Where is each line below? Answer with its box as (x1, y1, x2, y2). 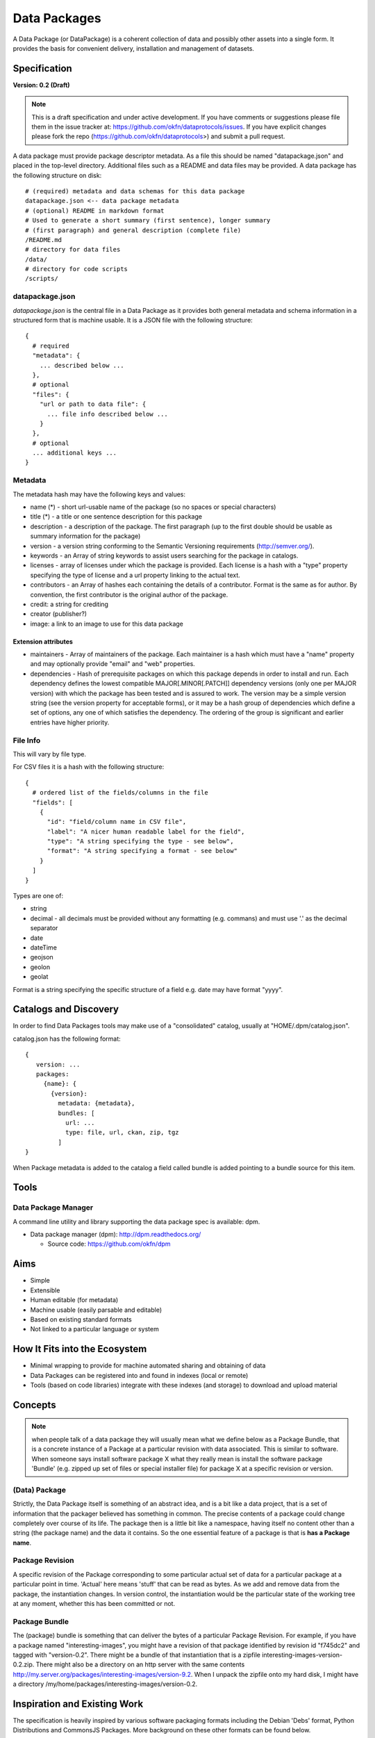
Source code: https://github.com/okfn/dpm (47, 1240, 171, 1248)
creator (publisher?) (30, 610, 87, 618)
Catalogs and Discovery (12, 1003, 119, 1015)
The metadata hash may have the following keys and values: (12, 490, 186, 498)
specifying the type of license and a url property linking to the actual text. (30, 571, 241, 579)
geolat (30, 973, 49, 981)
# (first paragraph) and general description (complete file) (25, 226, 242, 234)
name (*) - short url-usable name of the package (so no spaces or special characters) (30, 503, 276, 511)
